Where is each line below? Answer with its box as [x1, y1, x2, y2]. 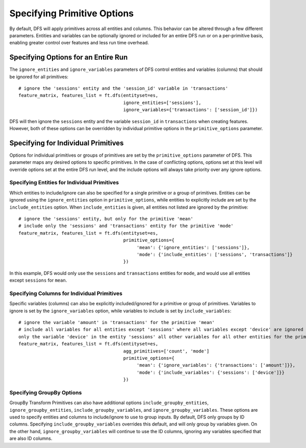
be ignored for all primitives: [9, 73, 69, 80]
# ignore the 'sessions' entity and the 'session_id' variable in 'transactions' [18, 86, 228, 91]
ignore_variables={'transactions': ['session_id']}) [123, 107, 258, 113]
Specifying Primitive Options [9, 8, 134, 19]
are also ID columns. [9, 435, 53, 441]
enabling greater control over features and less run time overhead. [9, 40, 149, 46]
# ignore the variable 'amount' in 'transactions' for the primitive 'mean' [18, 319, 215, 326]
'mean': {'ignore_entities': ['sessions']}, [136, 244, 250, 250]
